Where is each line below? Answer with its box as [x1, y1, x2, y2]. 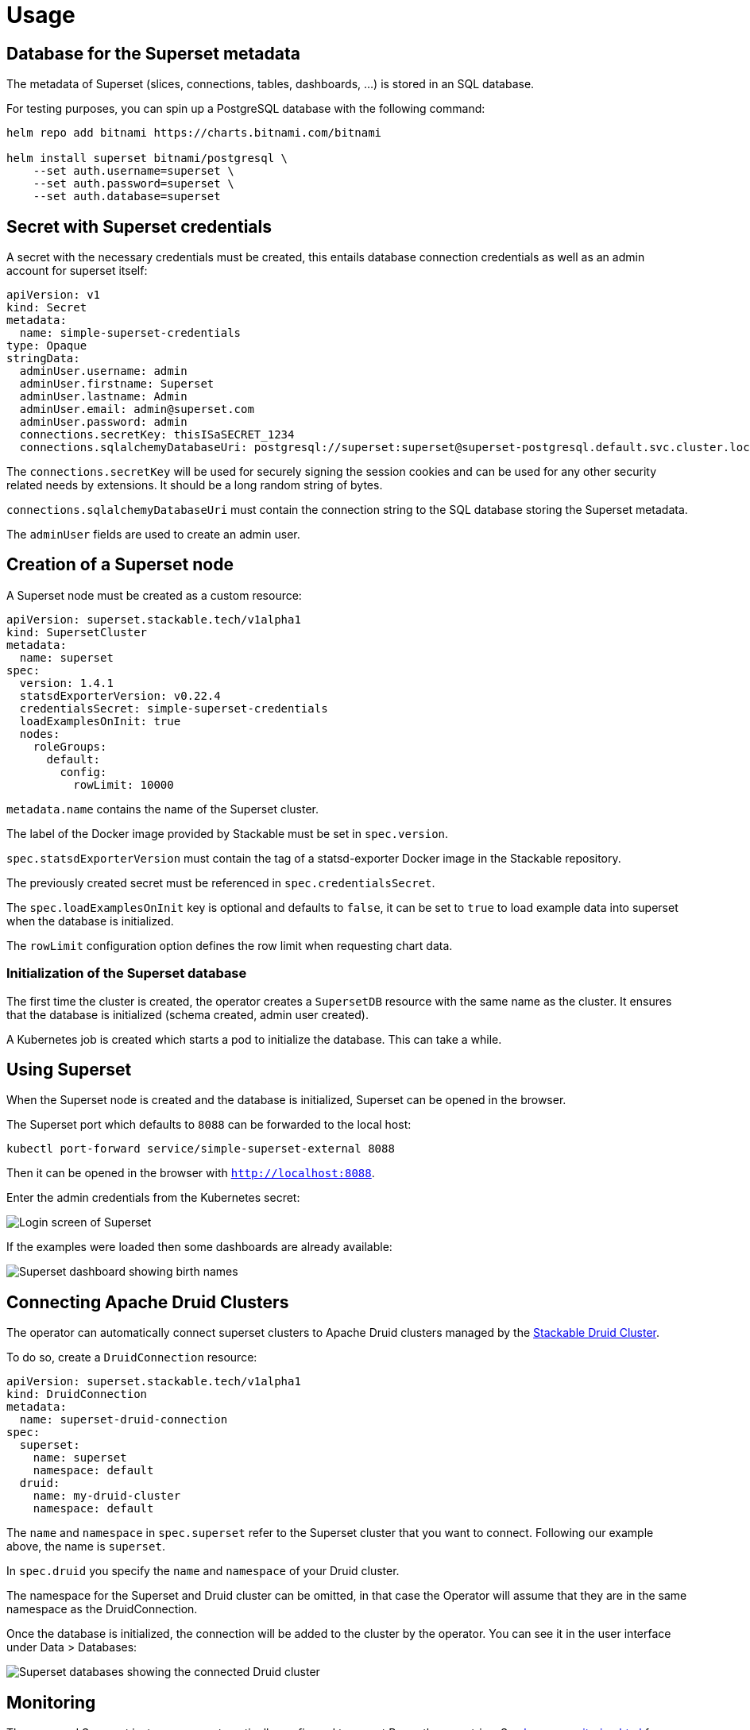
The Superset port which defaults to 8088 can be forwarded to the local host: [6, 1118, 412, 1132]
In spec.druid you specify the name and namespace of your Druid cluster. [6, 1564, 400, 1578]
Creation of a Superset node [6, 554, 234, 575]
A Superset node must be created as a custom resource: [6, 588, 302, 602]
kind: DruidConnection [6, 1388, 148, 1401]
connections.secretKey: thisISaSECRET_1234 [19, 428, 295, 442]
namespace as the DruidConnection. [6, 1602, 198, 1616]
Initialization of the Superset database [6, 965, 247, 982]
